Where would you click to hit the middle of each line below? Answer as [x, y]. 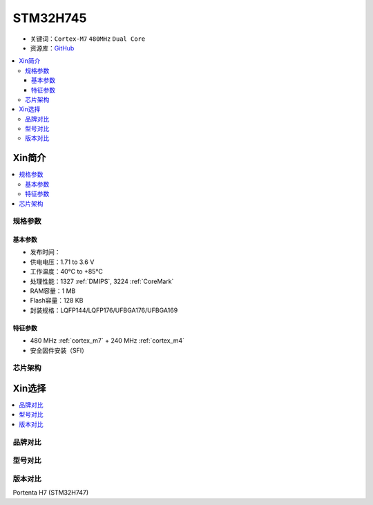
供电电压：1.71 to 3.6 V [62, 262]
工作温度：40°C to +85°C [66, 271]
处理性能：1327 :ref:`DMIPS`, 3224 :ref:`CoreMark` [102, 281]
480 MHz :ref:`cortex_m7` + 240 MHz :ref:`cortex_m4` [107, 341]
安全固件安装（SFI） [59, 350]
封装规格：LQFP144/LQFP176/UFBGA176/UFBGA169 [104, 310]
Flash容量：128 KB [57, 301]
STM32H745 [50, 18]
